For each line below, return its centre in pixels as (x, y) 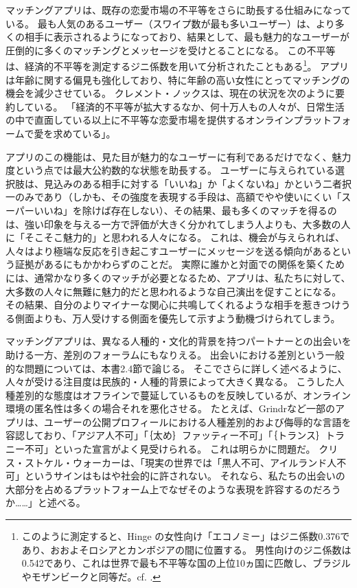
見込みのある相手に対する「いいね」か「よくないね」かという (183, 183)
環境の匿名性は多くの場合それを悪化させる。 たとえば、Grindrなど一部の (171, 408)
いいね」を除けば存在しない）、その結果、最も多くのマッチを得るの (185, 210)
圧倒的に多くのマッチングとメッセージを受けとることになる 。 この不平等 (171, 50)
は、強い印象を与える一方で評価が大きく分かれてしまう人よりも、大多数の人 (178, 224)
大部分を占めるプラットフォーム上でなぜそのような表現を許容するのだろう (173, 489)
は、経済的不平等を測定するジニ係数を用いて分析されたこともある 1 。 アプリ (177, 65)
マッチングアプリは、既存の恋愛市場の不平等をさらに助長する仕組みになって (178, 10)
